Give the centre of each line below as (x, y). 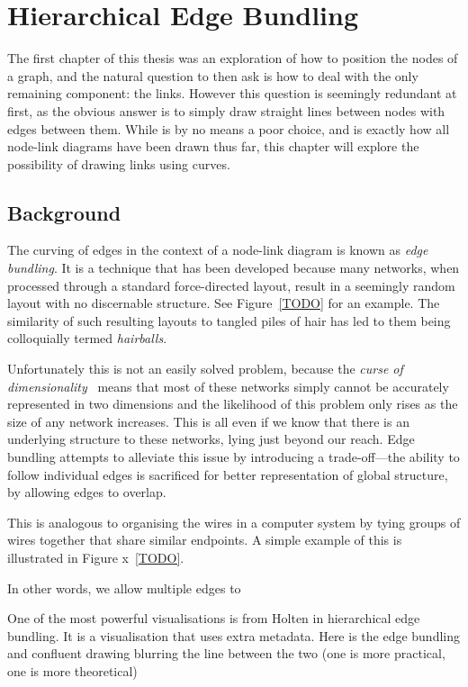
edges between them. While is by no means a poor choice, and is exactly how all (229, 128)
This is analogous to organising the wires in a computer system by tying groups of (234, 522)
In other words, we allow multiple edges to (124, 588)
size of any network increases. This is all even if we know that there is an (208, 421)
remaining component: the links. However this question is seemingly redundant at (232, 93)
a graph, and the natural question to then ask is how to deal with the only (213, 75)
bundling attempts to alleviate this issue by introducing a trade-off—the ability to (234, 457)
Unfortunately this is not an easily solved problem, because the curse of (205, 369)
